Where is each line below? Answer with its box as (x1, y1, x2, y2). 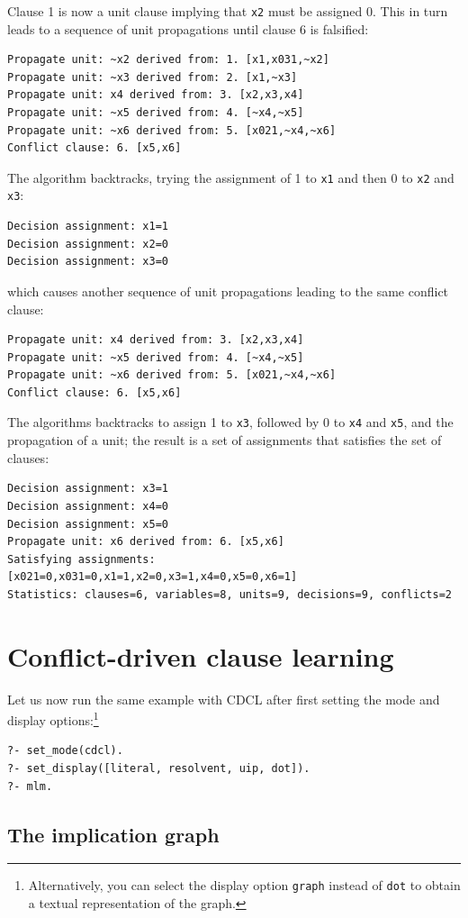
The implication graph (7, 820, 220, 848)
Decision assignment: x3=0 (7, 255, 168, 268)
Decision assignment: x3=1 (7, 482, 168, 495)
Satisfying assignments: (7, 552, 156, 566)
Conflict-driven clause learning (7, 637, 394, 674)
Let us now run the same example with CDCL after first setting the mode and (7, 689, 440, 708)
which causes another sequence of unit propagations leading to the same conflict (7, 281, 449, 300)
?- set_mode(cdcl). (7, 744, 123, 758)
